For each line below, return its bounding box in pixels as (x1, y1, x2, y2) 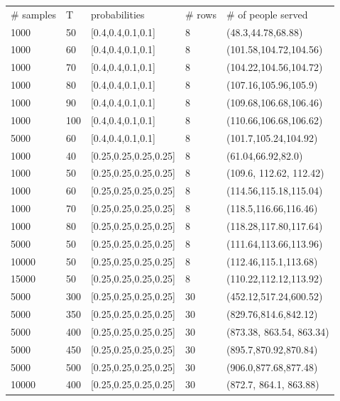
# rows (185, 6, 216, 21)
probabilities (90, 6, 145, 21)
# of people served (226, 6, 308, 21)
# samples (11, 6, 56, 21)
